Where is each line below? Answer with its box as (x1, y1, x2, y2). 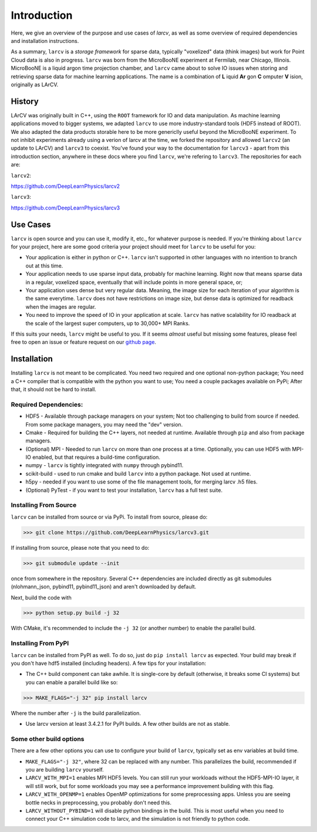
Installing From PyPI (11, 640, 69, 648)
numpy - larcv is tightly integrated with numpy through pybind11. (25, 462, 184, 469)
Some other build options (11, 735, 85, 743)
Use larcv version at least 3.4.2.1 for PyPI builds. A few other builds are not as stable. (25, 721, 230, 728)
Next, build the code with (11, 594, 72, 601)
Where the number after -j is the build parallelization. (11, 709, 141, 716)
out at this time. (25, 262, 63, 269)
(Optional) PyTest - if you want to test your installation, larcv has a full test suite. (25, 486, 223, 493)
